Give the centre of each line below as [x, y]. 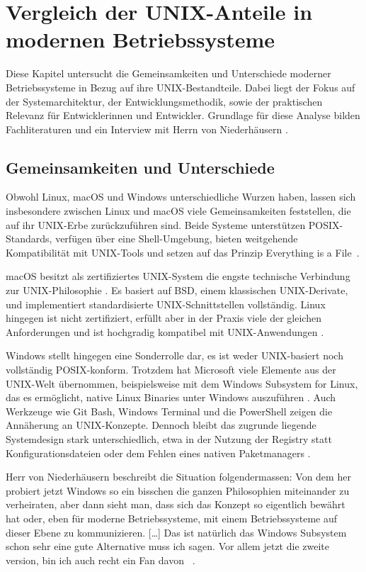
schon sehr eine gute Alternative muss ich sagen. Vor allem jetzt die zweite [167, 546]
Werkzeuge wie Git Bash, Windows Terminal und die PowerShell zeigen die [169, 411]
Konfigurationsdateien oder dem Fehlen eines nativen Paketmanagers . [158, 453]
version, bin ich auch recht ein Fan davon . [101, 560]
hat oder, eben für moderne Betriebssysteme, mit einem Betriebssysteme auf [172, 518]
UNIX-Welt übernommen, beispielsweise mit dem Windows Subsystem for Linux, [182, 383]
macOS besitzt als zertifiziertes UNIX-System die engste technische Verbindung [178, 276]
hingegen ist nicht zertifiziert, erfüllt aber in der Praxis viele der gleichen [164, 318]
